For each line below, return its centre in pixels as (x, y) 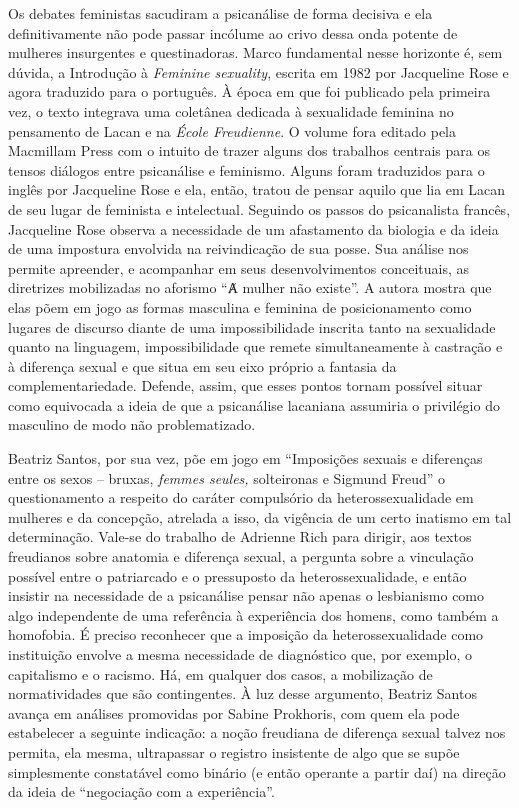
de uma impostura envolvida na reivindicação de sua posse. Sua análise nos (238, 248)
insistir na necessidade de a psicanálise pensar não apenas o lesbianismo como (246, 595)
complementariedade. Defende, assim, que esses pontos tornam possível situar (245, 385)
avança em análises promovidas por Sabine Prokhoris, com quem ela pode (234, 712)
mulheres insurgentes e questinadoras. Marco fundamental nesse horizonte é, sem (255, 52)
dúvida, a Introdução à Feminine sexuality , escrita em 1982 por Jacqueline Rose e (258, 71)
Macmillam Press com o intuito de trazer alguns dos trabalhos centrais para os (249, 150)
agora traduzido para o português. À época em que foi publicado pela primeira (249, 91)
